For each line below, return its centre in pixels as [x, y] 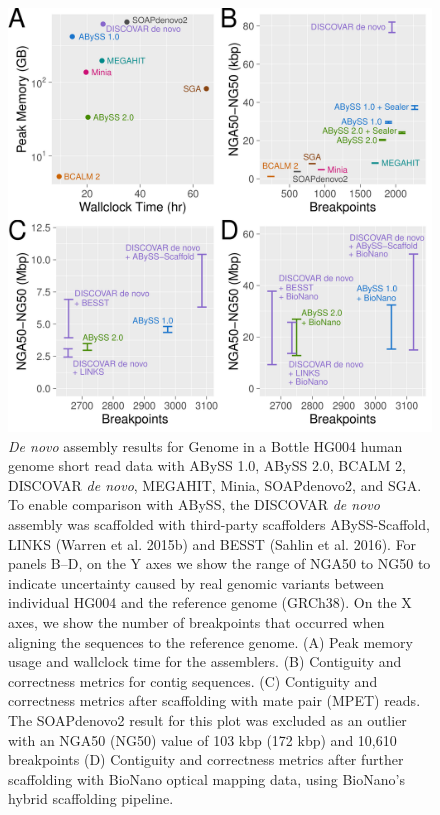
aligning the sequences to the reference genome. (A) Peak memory [210, 641]
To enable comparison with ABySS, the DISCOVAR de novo [194, 504]
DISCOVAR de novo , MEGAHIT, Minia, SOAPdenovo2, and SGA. [215, 484]
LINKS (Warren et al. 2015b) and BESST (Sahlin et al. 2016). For [212, 543]
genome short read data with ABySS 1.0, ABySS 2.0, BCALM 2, [207, 465]
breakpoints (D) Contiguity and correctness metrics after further [206, 759]
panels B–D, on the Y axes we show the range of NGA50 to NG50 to [219, 563]
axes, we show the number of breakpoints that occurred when [196, 621]
